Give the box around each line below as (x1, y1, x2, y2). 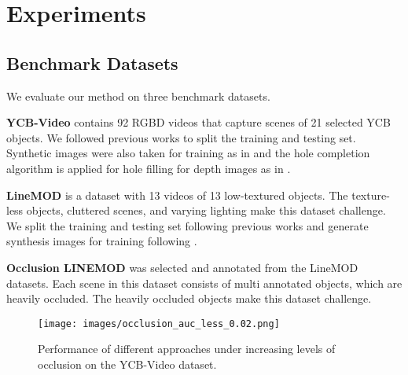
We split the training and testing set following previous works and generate (6, 217, 369, 233)
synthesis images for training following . (6, 233, 197, 249)
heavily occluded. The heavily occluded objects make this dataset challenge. (6, 290, 372, 307)
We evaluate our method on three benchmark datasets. (6, 87, 270, 104)
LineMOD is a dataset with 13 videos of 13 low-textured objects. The (6, 186, 348, 203)
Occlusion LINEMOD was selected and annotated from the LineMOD (6, 259, 358, 275)
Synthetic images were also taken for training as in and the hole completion (6, 145, 370, 161)
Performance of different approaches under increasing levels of (38, 340, 336, 357)
